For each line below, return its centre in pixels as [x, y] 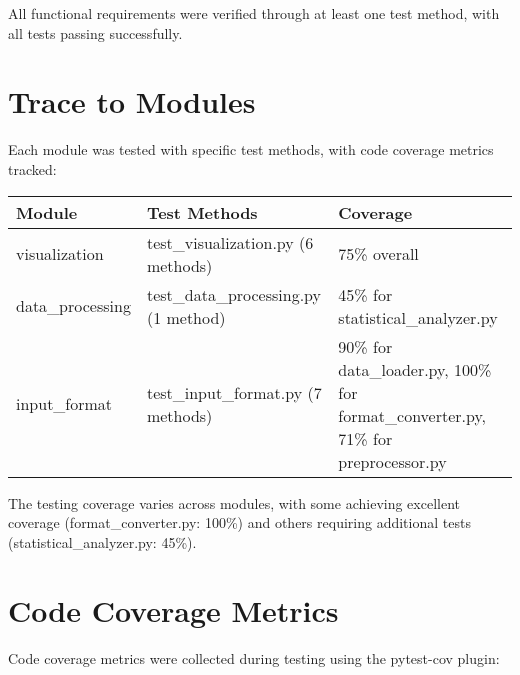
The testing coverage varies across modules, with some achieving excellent [234, 502]
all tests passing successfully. [95, 32]
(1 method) [186, 317]
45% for [365, 294]
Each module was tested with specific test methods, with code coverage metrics [251, 149]
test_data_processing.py [234, 294]
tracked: [32, 168]
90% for [365, 346]
